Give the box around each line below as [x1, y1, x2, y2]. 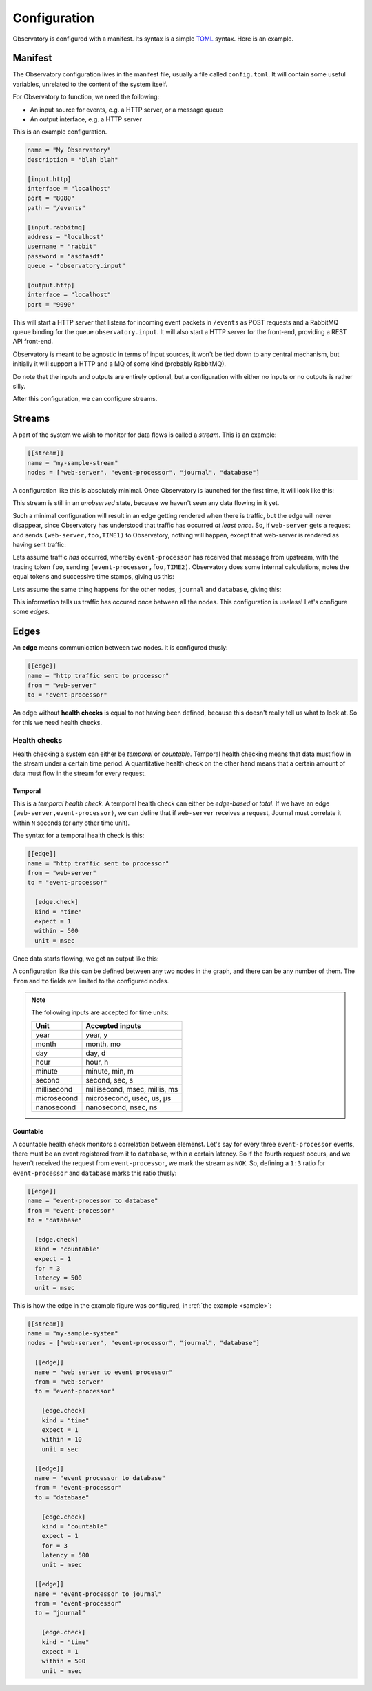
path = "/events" [27, 204, 86, 212]
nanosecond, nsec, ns [85, 1103, 158, 1112]
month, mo [85, 1039, 121, 1049]
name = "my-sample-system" [27, 1330, 118, 1338]
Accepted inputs [85, 1021, 141, 1030]
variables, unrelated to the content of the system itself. [12, 80, 168, 88]
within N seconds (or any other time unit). [12, 819, 130, 827]
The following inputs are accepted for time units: [31, 1008, 169, 1016]
